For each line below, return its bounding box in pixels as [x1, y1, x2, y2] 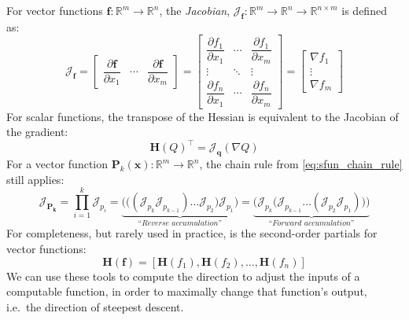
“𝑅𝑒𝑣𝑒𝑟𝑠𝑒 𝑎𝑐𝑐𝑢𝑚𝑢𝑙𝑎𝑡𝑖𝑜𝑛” [138, 219, 223, 227]
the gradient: [6, 123, 68, 140]
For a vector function [6, 156, 109, 171]
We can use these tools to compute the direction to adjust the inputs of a [6, 267, 360, 284]
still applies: [6, 171, 64, 187]
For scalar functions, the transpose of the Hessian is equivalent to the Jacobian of [6, 108, 399, 124]
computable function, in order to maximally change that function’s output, [6, 283, 367, 300]
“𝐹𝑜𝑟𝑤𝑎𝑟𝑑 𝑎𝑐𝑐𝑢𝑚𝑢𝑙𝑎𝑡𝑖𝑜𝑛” [268, 219, 355, 227]
